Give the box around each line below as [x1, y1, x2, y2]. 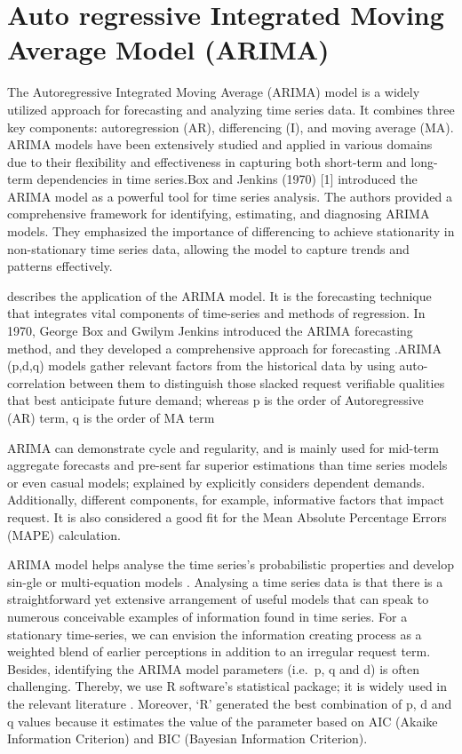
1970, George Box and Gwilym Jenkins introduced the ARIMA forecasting [7, 321, 413, 340]
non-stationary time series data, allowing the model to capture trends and [7, 239, 410, 258]
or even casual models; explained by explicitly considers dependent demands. [7, 472, 426, 491]
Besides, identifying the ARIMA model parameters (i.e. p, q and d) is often [7, 659, 419, 678]
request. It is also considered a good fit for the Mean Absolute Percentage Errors [7, 507, 447, 526]
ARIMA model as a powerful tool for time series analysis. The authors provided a [7, 187, 452, 205]
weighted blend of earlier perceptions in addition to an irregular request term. [7, 642, 431, 661]
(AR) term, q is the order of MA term [7, 409, 215, 426]
